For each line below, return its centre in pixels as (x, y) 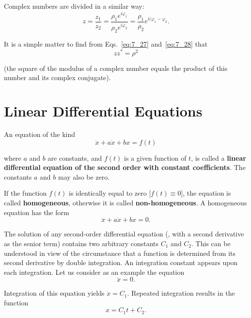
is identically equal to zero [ (110, 193)
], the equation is (206, 193)
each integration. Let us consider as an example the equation (94, 272)
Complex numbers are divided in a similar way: (74, 6)
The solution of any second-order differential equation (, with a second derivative (124, 234)
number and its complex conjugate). (57, 77)
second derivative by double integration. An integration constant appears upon (121, 262)
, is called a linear (219, 158)
